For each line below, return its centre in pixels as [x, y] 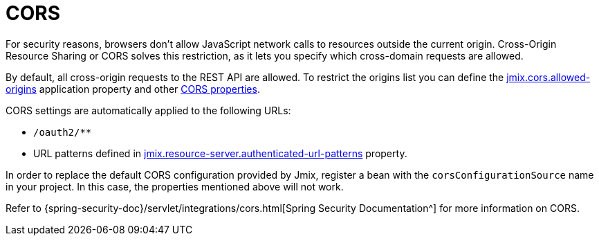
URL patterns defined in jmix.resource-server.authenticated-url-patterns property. [220, 153]
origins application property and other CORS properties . [133, 89]
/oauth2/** [63, 132]
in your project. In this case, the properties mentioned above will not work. [175, 186]
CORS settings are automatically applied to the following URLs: [148, 110]
